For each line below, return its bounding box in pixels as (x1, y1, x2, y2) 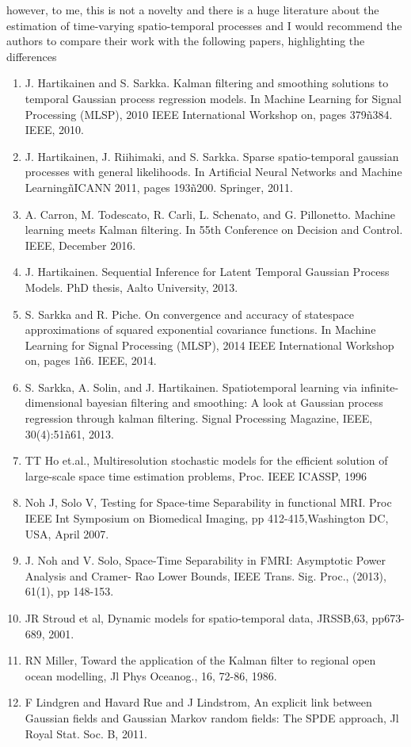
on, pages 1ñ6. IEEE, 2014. (25, 352, 157, 369)
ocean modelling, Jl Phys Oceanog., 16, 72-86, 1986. (25, 667, 277, 684)
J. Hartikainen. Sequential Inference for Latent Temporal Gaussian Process (25, 263, 390, 280)
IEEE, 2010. (25, 121, 84, 138)
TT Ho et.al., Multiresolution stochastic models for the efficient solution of (25, 452, 388, 469)
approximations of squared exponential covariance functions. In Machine (25, 321, 376, 338)
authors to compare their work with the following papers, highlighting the (6, 33, 365, 49)
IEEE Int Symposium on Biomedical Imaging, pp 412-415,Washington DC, (25, 510, 389, 527)
